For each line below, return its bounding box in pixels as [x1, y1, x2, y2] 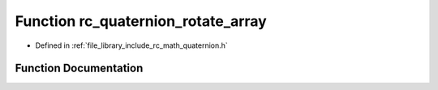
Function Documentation [15, 62, 144, 75]
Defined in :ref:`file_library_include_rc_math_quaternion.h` [35, 41, 229, 50]
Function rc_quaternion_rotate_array [15, 12, 267, 30]
